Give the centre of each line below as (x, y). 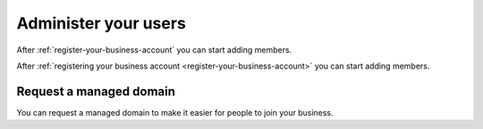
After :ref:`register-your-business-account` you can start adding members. (154, 50)
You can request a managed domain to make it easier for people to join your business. (175, 112)
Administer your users (102, 23)
